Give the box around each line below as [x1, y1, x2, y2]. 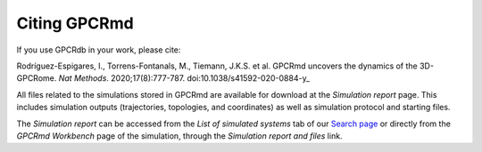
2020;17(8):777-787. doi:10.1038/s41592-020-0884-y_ [110, 73, 310, 84]
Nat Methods [58, 73, 107, 84]
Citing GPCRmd [16, 13, 134, 33]
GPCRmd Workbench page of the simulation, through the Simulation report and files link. [16, 130, 343, 141]
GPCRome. [16, 73, 57, 84]
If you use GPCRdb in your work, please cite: [16, 44, 181, 55]
